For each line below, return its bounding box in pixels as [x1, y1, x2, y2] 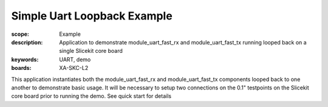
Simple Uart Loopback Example [11, 9, 173, 22]
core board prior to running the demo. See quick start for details [11, 92, 172, 100]
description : [11, 38, 43, 46]
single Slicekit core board [59, 47, 123, 55]
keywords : [11, 55, 39, 63]
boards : [11, 64, 32, 72]
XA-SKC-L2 [59, 64, 89, 72]
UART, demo [59, 55, 91, 63]
